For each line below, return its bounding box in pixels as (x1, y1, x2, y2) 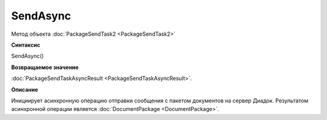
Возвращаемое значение (11, 64, 79, 71)
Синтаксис (11, 41, 41, 48)
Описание (11, 85, 39, 93)
